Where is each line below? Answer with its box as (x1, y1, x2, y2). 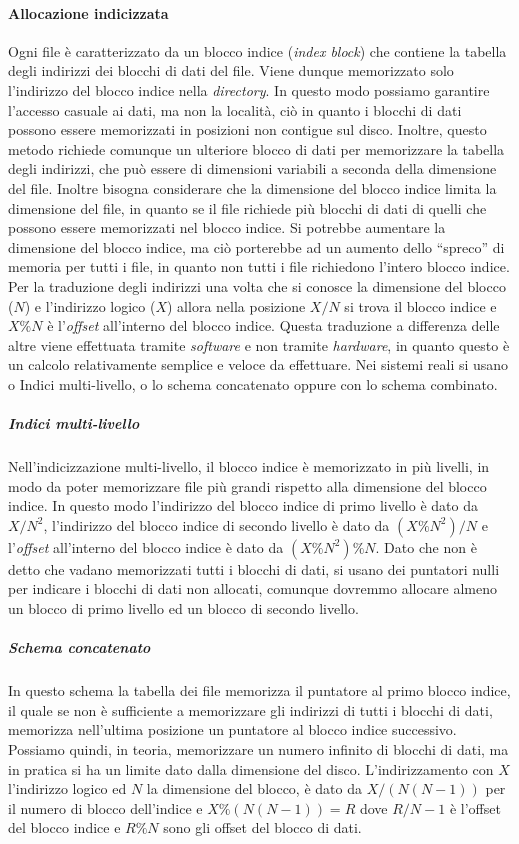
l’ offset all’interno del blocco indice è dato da (8, 536, 284, 557)
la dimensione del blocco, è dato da (146, 778, 362, 799)
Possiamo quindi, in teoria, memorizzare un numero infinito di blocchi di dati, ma (8, 738, 509, 759)
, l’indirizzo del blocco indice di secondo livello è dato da (43, 514, 390, 535)
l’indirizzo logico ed (8, 778, 127, 799)
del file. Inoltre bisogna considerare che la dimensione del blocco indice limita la (8, 177, 497, 198)
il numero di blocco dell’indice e (8, 797, 203, 818)
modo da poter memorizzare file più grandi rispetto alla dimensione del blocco (8, 475, 487, 496)
